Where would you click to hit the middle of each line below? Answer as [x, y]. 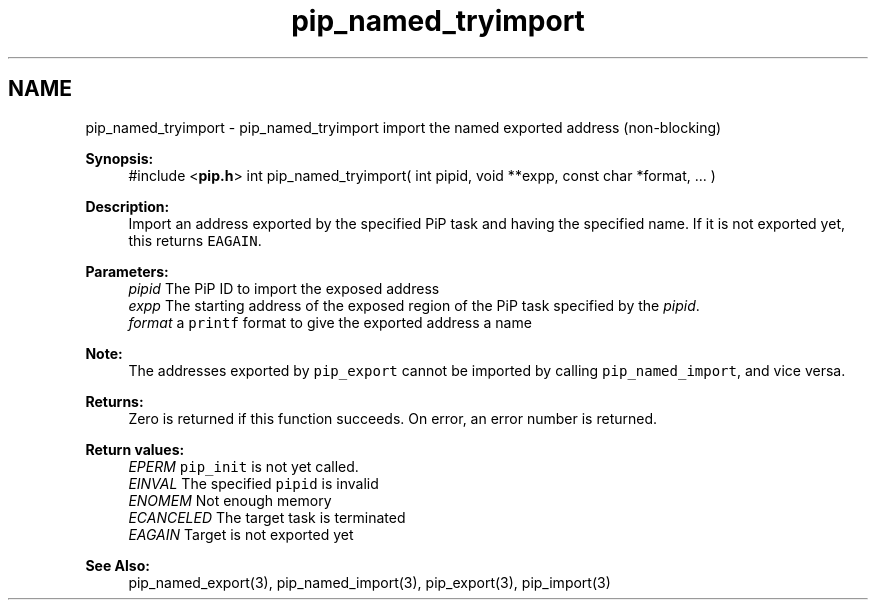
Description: [127, 206]
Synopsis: [119, 158]
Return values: [135, 449]
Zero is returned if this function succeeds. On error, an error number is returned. [393, 418]
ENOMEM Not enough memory [230, 500]
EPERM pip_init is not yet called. [243, 466]
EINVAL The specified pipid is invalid [253, 483]
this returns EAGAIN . [195, 240]
